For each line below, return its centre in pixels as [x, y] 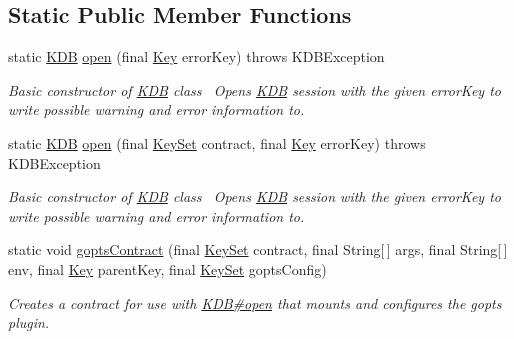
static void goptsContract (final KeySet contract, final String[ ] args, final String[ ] [258, 249]
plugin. [29, 322]
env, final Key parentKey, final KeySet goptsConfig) [167, 268]
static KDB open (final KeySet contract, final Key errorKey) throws [217, 142]
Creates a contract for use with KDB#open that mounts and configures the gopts [255, 302]
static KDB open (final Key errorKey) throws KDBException [196, 56]
